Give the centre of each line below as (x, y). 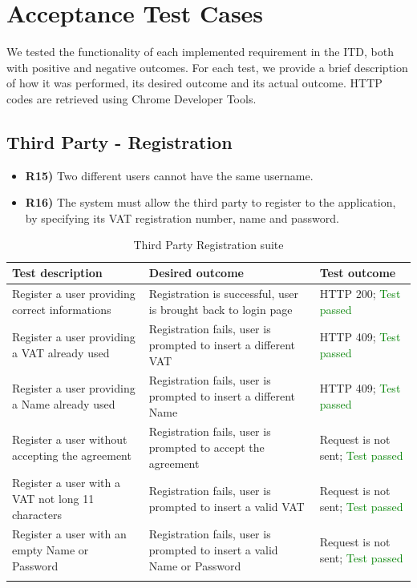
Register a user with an (69, 534)
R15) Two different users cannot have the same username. (169, 175)
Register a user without (70, 439)
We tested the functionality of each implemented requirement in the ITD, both (200, 52)
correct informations (62, 309)
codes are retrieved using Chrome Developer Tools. (132, 98)
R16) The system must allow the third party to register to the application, (211, 202)
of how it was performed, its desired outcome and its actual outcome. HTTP (194, 83)
